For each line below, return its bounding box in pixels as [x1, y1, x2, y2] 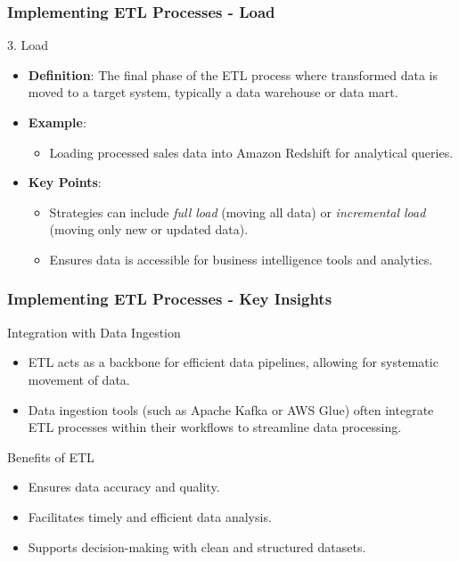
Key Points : [28, 173, 102, 191]
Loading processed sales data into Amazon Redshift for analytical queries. [49, 143, 454, 161]
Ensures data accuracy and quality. [28, 477, 220, 496]
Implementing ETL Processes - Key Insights [7, 288, 332, 310]
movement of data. [28, 370, 130, 388]
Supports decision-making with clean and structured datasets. [28, 537, 366, 556]
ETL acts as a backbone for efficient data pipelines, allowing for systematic [28, 353, 439, 371]
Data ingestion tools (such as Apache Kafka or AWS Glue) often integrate [28, 400, 434, 419]
